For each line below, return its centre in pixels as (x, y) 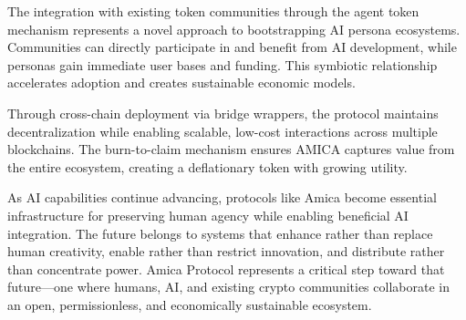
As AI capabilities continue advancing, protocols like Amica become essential (222, 197)
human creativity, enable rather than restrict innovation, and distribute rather (226, 251)
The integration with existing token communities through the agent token (213, 11)
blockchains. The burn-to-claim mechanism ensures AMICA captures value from (231, 149)
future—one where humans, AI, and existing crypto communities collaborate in (228, 287)
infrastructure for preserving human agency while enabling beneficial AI (208, 215)
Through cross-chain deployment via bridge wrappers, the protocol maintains (223, 113)
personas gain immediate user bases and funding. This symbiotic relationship (223, 64)
